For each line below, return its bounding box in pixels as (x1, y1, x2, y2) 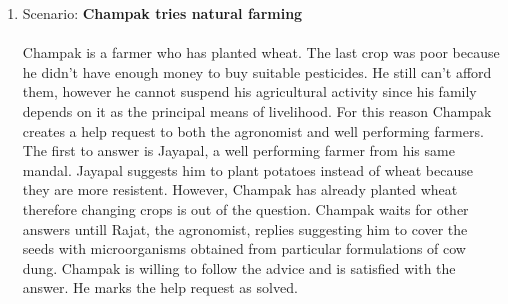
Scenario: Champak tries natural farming (22, 3, 303, 23)
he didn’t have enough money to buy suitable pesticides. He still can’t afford (22, 61, 492, 82)
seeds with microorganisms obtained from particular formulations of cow (22, 238, 466, 259)
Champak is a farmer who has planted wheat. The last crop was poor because (22, 42, 500, 63)
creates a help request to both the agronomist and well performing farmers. (22, 120, 484, 141)
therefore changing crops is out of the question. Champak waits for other (22, 198, 469, 219)
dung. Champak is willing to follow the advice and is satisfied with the (22, 257, 456, 278)
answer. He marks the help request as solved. (22, 277, 298, 298)
